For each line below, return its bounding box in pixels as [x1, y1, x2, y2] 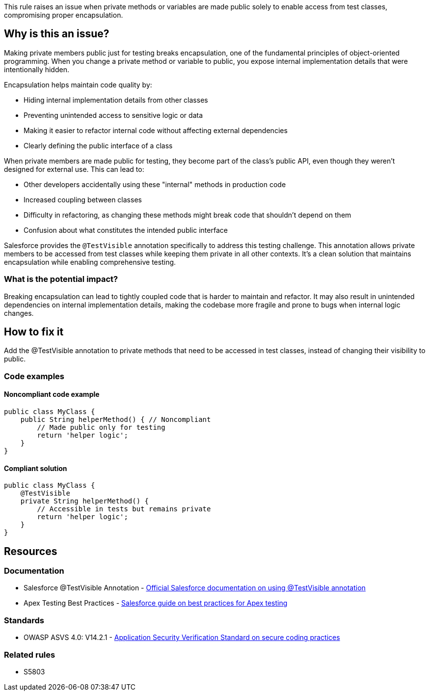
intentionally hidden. [4, 65, 69, 74]
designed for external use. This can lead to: [4, 165, 144, 173]
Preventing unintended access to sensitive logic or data [24, 111, 203, 119]
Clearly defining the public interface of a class [24, 141, 173, 150]
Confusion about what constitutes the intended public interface [24, 225, 228, 234]
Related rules [4, 649, 55, 660]
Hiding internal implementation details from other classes [24, 95, 208, 104]
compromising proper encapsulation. [4, 11, 123, 19]
